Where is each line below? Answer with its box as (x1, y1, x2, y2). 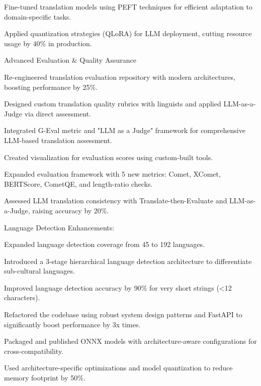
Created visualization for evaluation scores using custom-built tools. (4, 152, 213, 162)
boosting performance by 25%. (4, 81, 98, 92)
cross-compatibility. (4, 345, 64, 356)
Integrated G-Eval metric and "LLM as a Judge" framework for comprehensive (4, 125, 245, 136)
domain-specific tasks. (4, 11, 71, 22)
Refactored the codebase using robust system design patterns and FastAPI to (4, 309, 242, 320)
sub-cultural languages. (4, 266, 75, 276)
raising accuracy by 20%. (32, 205, 109, 215)
